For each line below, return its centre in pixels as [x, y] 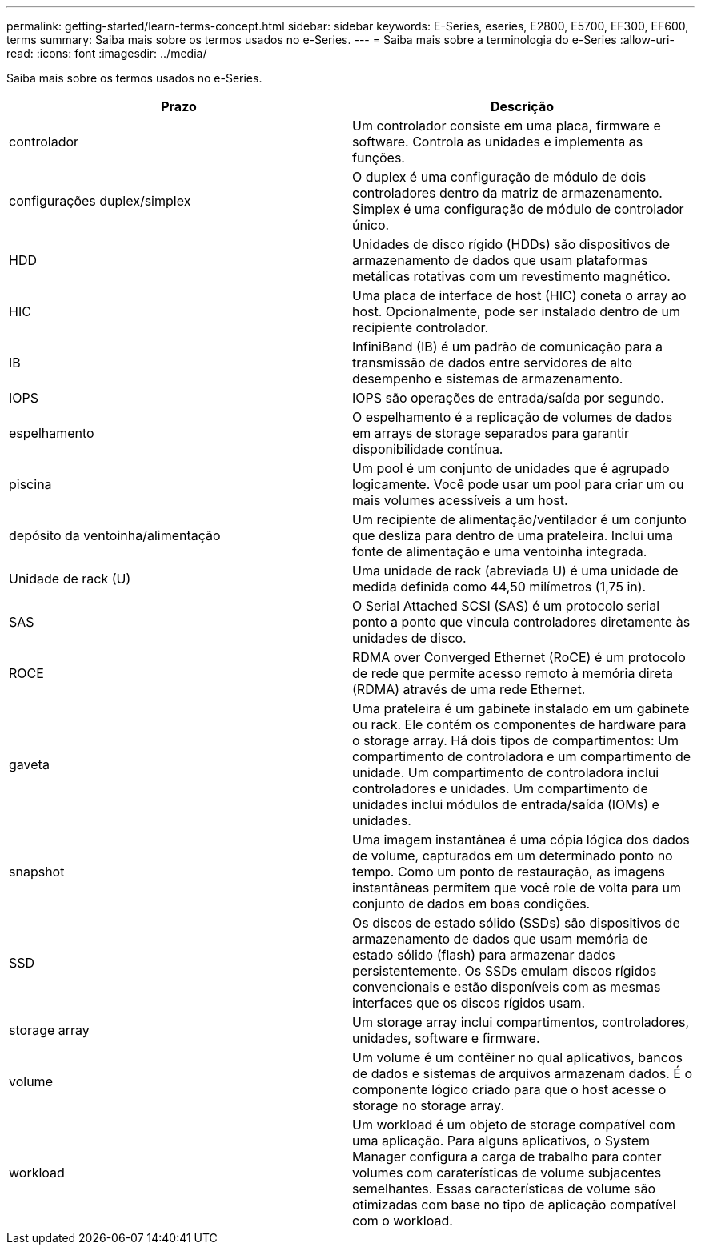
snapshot [37, 872]
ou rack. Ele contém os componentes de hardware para [519, 724]
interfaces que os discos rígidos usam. [469, 1003]
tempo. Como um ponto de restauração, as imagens [509, 872]
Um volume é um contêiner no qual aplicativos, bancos [517, 1057]
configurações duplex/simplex [100, 201]
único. [371, 225]
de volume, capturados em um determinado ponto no [513, 856]
